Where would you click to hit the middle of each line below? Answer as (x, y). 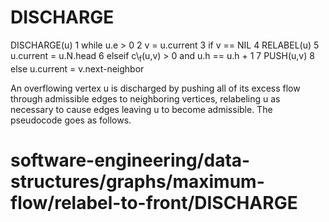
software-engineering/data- (130, 160)
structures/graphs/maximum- (137, 181)
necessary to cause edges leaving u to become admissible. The (141, 109)
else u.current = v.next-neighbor (77, 68)
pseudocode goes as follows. (71, 120)
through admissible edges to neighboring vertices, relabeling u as (145, 98)
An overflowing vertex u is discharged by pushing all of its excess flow (155, 88)
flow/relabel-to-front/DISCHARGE (154, 202)
